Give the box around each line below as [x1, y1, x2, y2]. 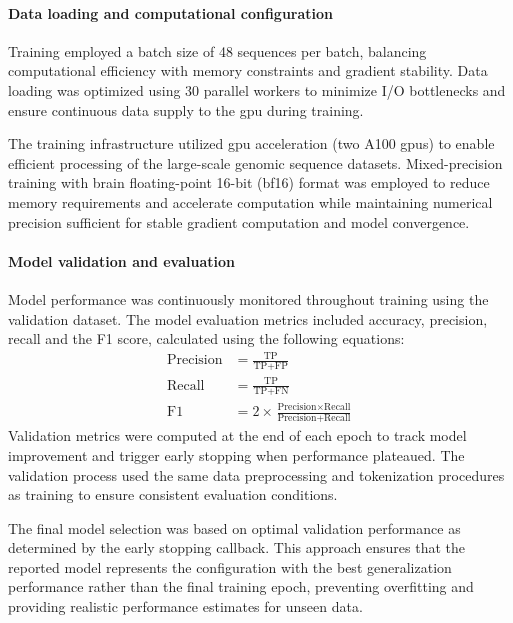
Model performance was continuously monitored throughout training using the [8, 288, 489, 309]
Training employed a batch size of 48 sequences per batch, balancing [8, 40, 427, 61]
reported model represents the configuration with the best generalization [8, 556, 452, 577]
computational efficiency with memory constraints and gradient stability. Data [8, 60, 488, 81]
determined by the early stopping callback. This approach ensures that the [8, 537, 466, 558]
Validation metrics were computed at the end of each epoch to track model [8, 425, 467, 446]
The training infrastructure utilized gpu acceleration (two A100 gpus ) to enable [8, 133, 495, 154]
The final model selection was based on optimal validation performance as [8, 517, 461, 538]
